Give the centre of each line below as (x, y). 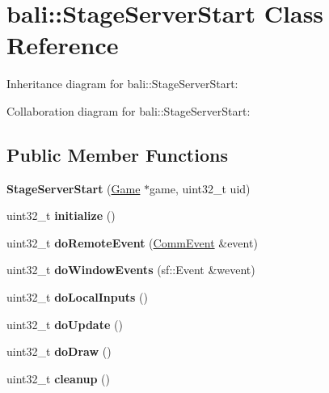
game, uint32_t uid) (200, 188)
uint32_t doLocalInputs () (77, 297)
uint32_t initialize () (61, 216)
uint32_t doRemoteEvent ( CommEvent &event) (132, 242)
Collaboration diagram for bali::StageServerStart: (129, 110)
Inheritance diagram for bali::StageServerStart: (122, 84)
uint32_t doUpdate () (65, 324)
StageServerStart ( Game (74, 188)
